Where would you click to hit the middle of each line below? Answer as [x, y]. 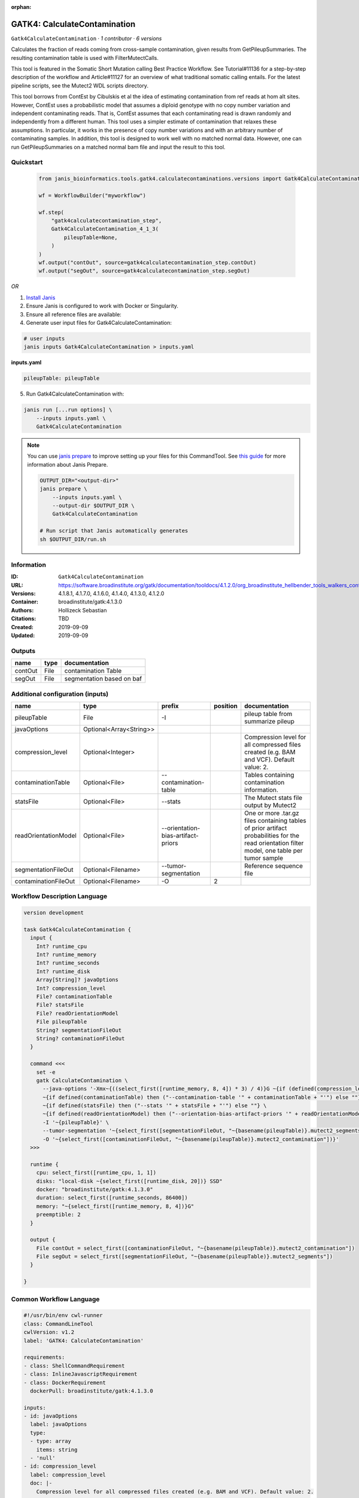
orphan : [21, 7]
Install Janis [41, 297]
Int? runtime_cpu [62, 946]
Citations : [24, 619]
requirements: [44, 1357]
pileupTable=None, [91, 237]
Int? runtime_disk [63, 971]
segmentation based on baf [103, 679]
